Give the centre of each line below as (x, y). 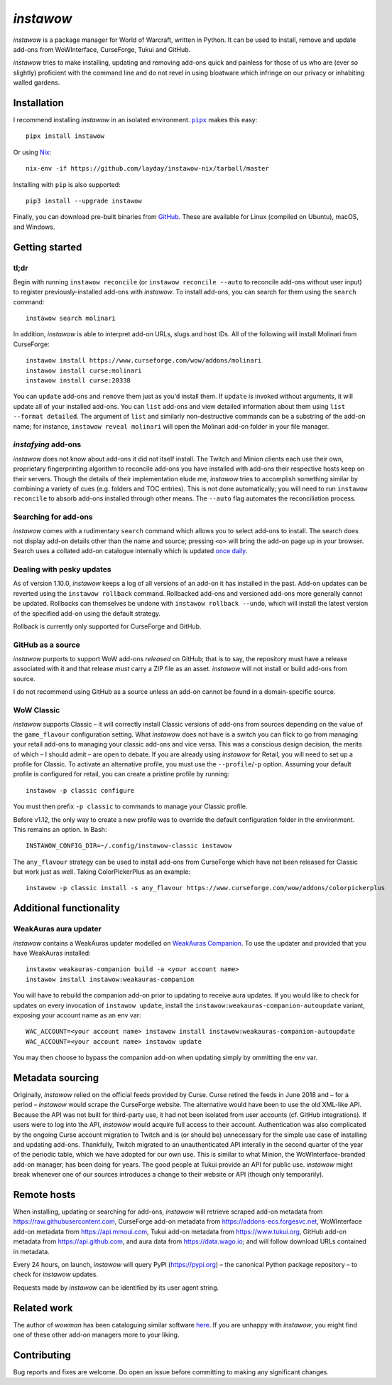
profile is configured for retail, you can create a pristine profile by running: (121, 774)
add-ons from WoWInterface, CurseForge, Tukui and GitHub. (102, 49)
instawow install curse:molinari (84, 370)
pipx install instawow (65, 136)
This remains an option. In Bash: (60, 829)
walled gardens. (37, 82)
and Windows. (34, 227)
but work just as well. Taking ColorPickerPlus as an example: (102, 872)
